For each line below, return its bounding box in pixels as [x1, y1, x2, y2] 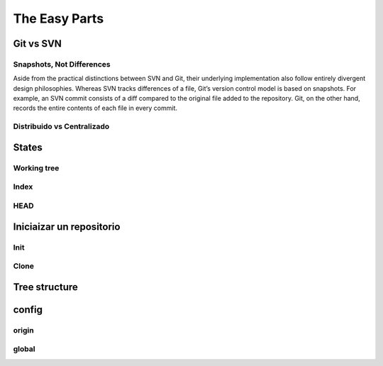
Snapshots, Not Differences [13, 59, 111, 69]
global [13, 344, 35, 354]
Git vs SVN [13, 38, 62, 50]
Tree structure [13, 281, 78, 293]
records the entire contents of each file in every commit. [13, 104, 177, 113]
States [13, 141, 43, 153]
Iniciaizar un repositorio [13, 221, 121, 233]
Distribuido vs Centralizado [13, 121, 110, 131]
